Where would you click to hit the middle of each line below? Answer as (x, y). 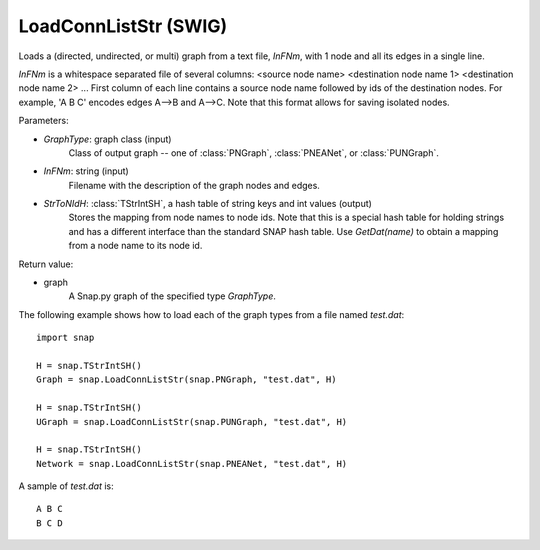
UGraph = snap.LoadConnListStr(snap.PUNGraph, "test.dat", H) (192, 421)
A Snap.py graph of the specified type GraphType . (172, 296)
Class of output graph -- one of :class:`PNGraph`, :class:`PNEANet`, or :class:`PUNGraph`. (254, 152)
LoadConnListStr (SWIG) (123, 26)
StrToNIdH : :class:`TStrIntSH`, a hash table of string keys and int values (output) (207, 204)
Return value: (46, 264)
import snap (65, 338)
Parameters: (43, 121)
